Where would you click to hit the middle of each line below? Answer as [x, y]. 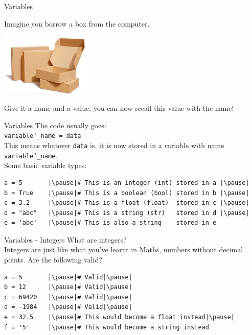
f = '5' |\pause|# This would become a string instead [107, 327]
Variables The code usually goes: [55, 125]
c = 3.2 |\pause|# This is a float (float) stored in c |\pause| [127, 203]
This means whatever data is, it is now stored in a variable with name [114, 145]
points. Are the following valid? [53, 260]
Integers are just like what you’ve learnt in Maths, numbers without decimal [124, 249]
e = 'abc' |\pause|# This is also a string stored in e [110, 223]
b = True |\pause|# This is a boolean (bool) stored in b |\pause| [127, 193]
